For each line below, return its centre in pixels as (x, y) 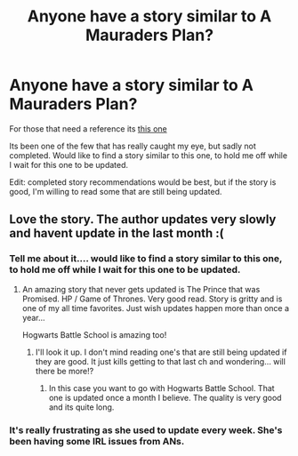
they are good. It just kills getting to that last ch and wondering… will (161, 361)
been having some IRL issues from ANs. (97, 441)
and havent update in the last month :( (117, 233)
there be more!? (64, 371)
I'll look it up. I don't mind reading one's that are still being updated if (161, 352)
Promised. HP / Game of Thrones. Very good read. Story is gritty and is (152, 299)
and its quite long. (81, 407)
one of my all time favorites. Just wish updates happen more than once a (156, 308)
